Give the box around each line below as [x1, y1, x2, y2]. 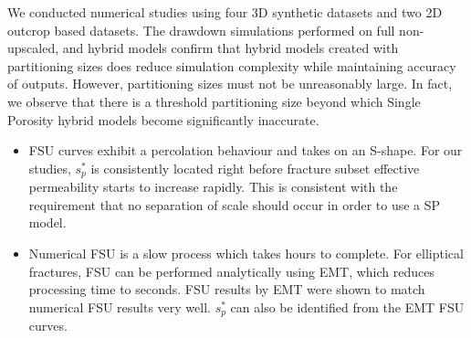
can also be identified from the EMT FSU [230, 297, 465, 316]
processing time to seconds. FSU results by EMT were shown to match [28, 280, 425, 299]
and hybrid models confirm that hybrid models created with [62, 38, 399, 58]
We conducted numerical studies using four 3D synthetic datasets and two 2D [7, 3, 443, 21]
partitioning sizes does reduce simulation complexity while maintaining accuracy [7, 56, 456, 75]
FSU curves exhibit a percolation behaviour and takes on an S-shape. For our [28, 141, 463, 160]
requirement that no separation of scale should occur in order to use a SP [28, 195, 441, 214]
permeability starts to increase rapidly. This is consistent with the [28, 177, 398, 196]
